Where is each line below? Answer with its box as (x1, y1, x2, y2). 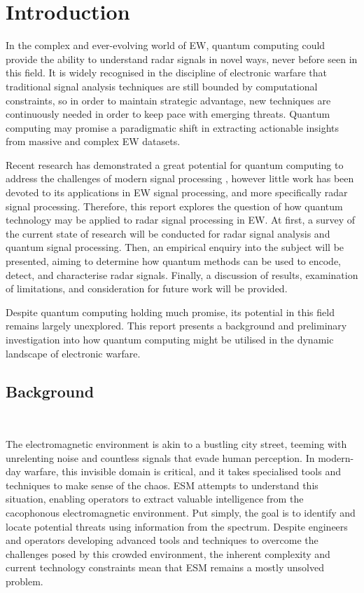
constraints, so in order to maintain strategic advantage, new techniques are (6, 93, 331, 107)
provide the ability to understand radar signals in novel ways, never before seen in (6, 51, 358, 66)
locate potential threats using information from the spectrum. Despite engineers (6, 519, 348, 533)
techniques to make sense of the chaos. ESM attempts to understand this (6, 477, 318, 492)
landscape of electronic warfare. (6, 346, 141, 360)
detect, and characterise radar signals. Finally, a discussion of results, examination (6, 267, 358, 282)
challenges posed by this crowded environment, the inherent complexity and (6, 546, 330, 561)
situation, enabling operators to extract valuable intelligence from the (6, 491, 304, 506)
